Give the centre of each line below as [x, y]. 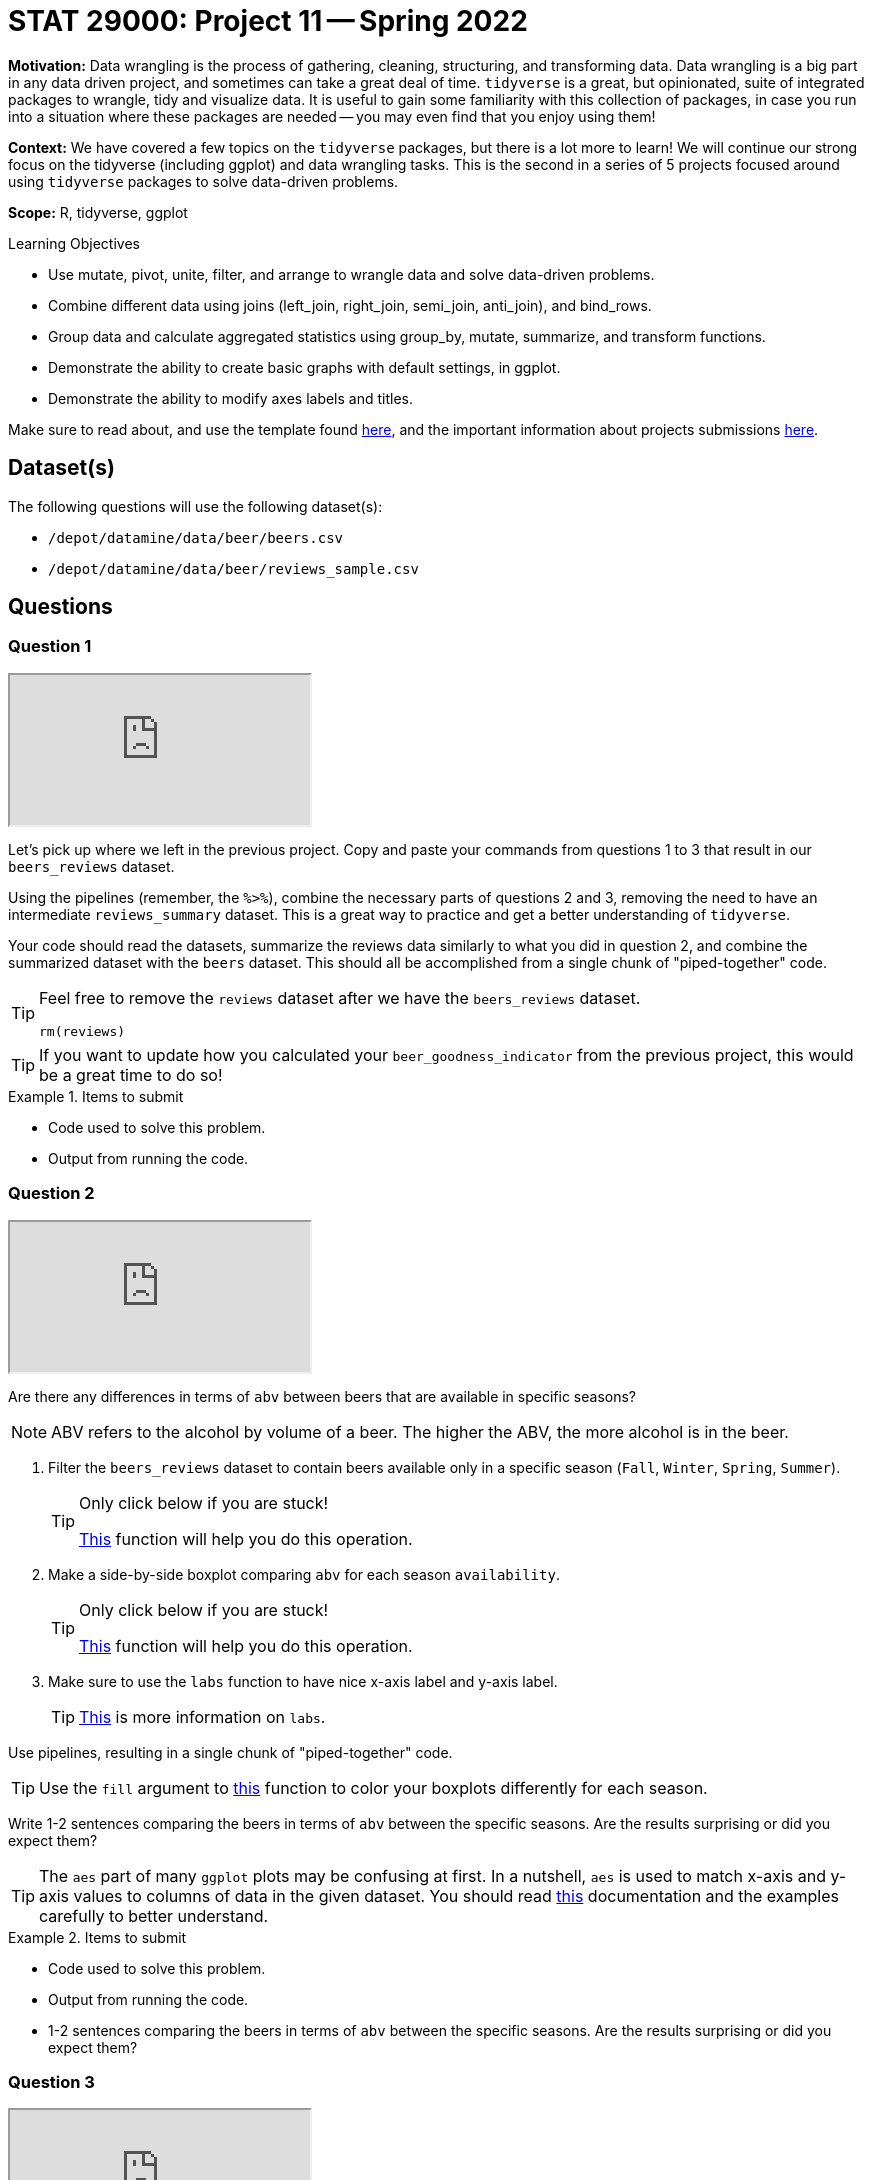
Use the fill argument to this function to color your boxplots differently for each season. [373, 1787]
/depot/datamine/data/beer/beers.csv [196, 537]
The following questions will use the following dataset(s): [195, 506]
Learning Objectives [74, 243]
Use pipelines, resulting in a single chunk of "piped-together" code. [230, 1752]
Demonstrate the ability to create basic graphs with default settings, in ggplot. [304, 367]
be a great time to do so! [131, 1074]
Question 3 [51, 2081]
